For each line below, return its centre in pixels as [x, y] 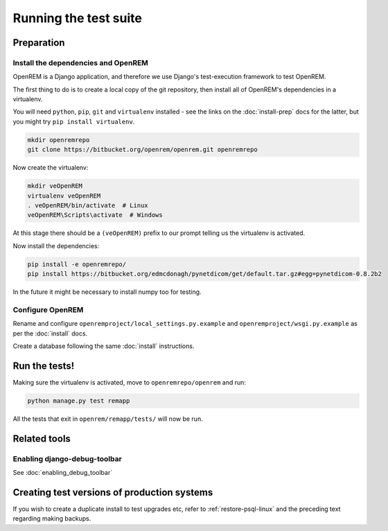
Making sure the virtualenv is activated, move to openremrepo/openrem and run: [129, 382]
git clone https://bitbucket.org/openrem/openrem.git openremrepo [142, 150]
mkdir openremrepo [59, 140]
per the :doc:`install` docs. [50, 333]
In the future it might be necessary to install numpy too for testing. [107, 292]
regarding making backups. [52, 519]
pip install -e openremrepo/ [77, 264]
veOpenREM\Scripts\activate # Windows [95, 215]
